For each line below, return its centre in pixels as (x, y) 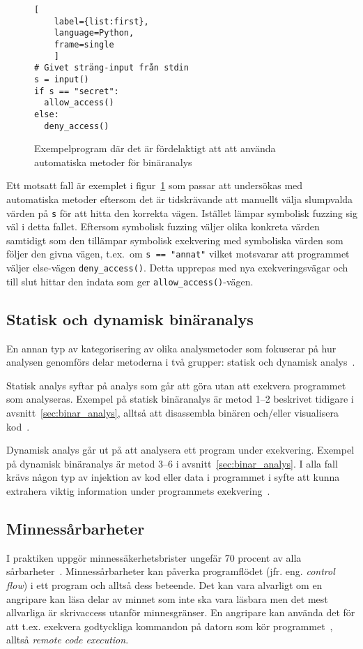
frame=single (84, 44)
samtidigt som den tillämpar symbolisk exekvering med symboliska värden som (175, 240)
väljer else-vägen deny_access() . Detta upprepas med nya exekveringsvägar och (177, 268)
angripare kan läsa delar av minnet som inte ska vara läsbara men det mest (167, 598)
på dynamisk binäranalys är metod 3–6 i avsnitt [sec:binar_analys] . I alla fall (172, 463)
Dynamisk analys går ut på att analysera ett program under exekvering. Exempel (180, 450)
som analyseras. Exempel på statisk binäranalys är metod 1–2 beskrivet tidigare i (180, 399)
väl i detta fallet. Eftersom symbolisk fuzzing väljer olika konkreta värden (163, 226)
